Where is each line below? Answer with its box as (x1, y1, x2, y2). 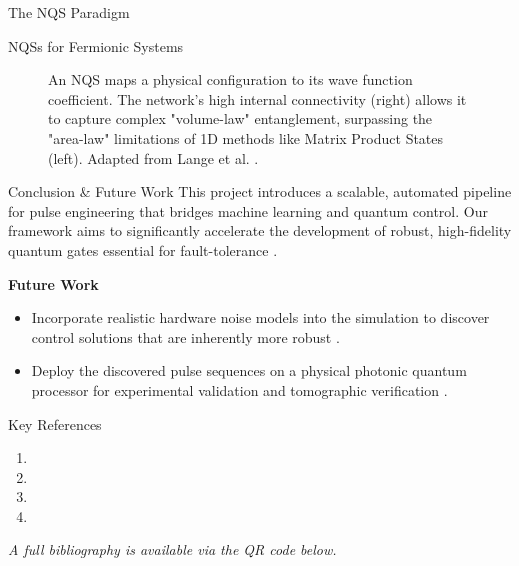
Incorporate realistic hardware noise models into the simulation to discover (31, 307, 490, 328)
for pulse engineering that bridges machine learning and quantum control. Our (8, 200, 488, 221)
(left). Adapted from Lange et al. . (48, 147, 259, 168)
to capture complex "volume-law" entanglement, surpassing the (48, 108, 433, 129)
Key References (8, 413, 102, 434)
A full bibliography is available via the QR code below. (8, 539, 337, 560)
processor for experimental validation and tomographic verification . (31, 379, 448, 400)
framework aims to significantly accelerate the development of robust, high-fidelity (8, 220, 512, 241)
